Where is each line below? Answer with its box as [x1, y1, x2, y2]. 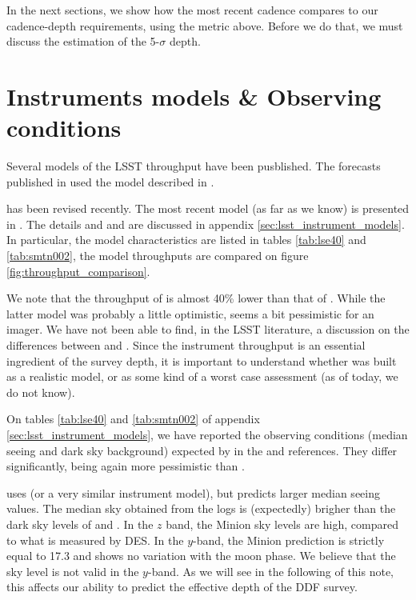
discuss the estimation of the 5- [6, 33, 160, 50]
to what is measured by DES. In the [6, 531, 184, 548]
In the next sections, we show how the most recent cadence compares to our [6, 2, 378, 18]
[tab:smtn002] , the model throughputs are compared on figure [6, 247, 309, 264]
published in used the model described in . [6, 173, 214, 190]
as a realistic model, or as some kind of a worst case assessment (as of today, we [6, 368, 398, 385]
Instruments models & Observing [6, 79, 382, 112]
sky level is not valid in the [6, 562, 139, 579]
